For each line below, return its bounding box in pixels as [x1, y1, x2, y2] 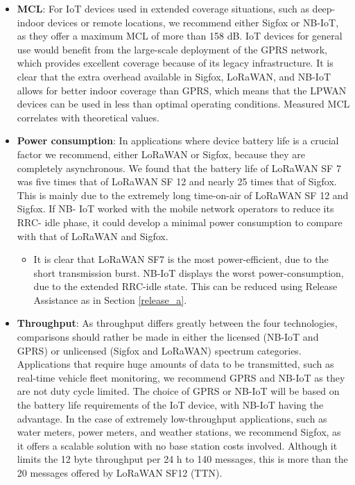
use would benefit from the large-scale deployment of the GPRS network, [17, 42, 327, 56]
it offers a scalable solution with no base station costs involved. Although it [17, 438, 338, 452]
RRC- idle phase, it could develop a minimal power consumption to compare [17, 214, 343, 229]
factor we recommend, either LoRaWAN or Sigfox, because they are [17, 146, 305, 161]
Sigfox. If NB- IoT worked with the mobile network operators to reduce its [17, 201, 334, 216]
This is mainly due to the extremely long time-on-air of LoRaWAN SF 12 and [17, 187, 349, 202]
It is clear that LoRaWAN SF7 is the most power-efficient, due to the [33, 252, 329, 266]
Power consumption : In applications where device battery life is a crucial [17, 133, 339, 148]
